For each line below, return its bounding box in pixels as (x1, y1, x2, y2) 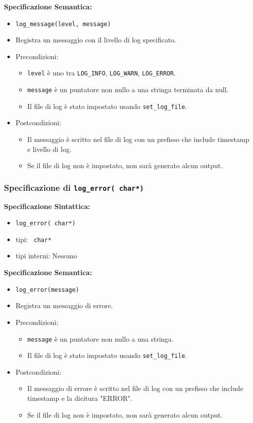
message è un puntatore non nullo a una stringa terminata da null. (27, 84, 229, 95)
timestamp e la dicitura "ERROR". (27, 393, 132, 403)
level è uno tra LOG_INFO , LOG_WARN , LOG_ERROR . (27, 68, 176, 78)
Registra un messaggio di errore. (15, 300, 113, 311)
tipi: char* (15, 234, 52, 244)
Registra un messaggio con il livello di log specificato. (15, 35, 176, 45)
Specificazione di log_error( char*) (4, 181, 144, 193)
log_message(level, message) (15, 20, 111, 28)
